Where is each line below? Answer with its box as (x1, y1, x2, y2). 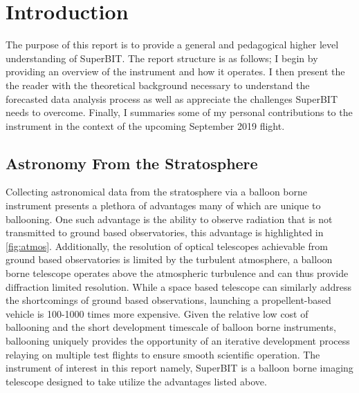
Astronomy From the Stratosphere (6, 152, 258, 173)
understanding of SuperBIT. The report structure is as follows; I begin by (6, 50, 318, 65)
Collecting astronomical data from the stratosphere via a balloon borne (6, 184, 308, 199)
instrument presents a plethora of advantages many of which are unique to (6, 198, 321, 213)
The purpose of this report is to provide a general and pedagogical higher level (6, 37, 339, 52)
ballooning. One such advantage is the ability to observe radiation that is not (6, 211, 333, 226)
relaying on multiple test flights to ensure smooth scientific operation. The (6, 347, 320, 361)
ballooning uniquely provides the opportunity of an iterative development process (6, 334, 350, 348)
